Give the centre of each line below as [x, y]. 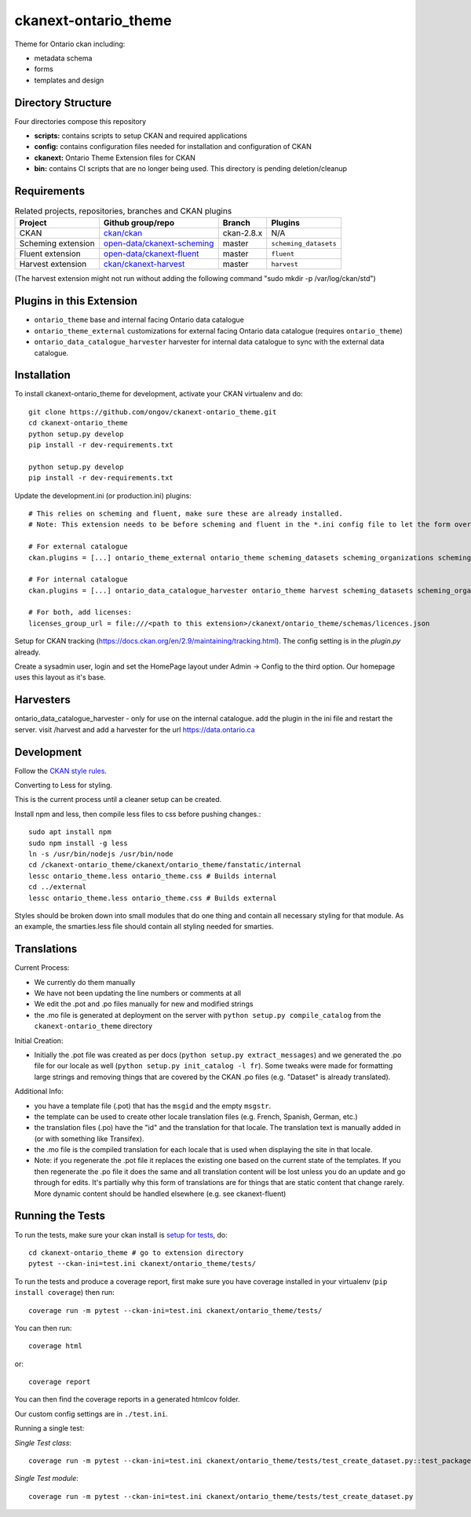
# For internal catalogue [78, 580]
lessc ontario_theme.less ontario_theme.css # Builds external [153, 898]
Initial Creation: [39, 1041]
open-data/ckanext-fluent [151, 253]
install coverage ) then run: [64, 1293]
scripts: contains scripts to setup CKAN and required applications [141, 136]
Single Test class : [43, 1442]
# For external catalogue [78, 547]
